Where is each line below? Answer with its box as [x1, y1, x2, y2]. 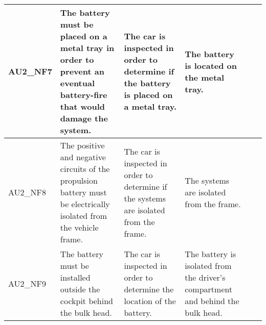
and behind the [185, 295, 239, 307]
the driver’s [185, 271, 226, 283]
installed [60, 271, 91, 283]
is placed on [124, 89, 173, 101]
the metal [185, 71, 225, 83]
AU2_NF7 [8, 65, 52, 77]
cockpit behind [60, 295, 113, 307]
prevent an [60, 65, 104, 77]
